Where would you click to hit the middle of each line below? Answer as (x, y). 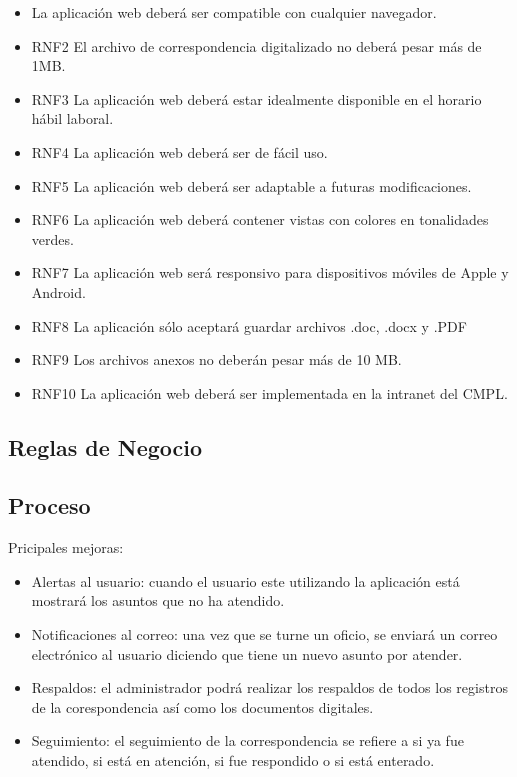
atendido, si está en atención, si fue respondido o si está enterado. (233, 760)
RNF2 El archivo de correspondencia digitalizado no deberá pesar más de (256, 45)
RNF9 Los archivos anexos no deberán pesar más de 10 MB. (216, 359)
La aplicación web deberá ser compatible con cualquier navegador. (234, 12)
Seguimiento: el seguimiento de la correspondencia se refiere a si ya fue (247, 740)
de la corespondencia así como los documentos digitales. (202, 706)
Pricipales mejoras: (66, 547)
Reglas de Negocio (105, 446)
